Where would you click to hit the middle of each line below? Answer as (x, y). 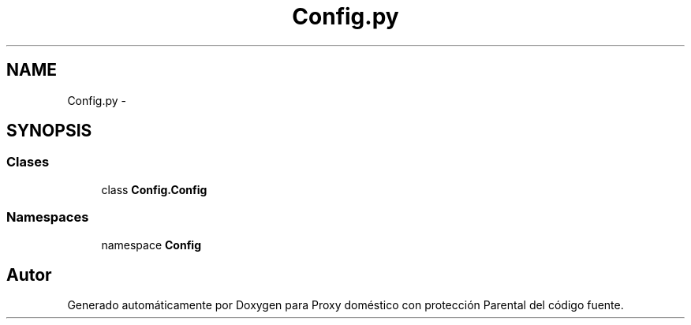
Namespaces (48, 217)
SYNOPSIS (49, 131)
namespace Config (151, 245)
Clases (28, 162)
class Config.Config (154, 189)
